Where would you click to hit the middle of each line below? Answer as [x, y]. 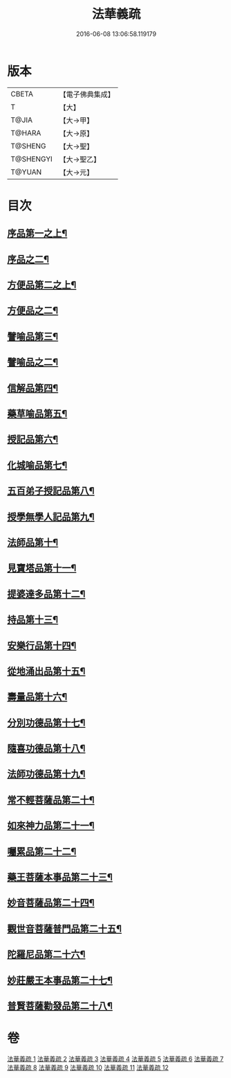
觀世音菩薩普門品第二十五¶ [65, 929]
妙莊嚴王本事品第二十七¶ [60, 980]
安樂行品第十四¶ [42, 645]
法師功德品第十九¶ [46, 774]
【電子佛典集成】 [87, 94]
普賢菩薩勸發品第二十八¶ [60, 1006]
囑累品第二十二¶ [42, 852]
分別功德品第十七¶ [46, 722]
